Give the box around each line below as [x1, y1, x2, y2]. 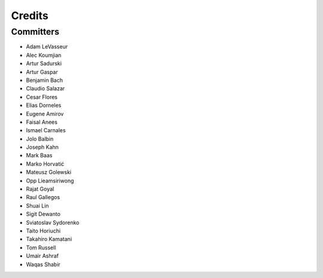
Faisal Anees [26, 118, 58, 126]
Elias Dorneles [26, 102, 62, 109]
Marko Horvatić [26, 160, 65, 167]
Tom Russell [26, 244, 56, 251]
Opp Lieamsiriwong [26, 177, 74, 184]
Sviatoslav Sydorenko [26, 219, 80, 226]
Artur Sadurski [26, 60, 62, 67]
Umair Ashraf [26, 252, 59, 259]
